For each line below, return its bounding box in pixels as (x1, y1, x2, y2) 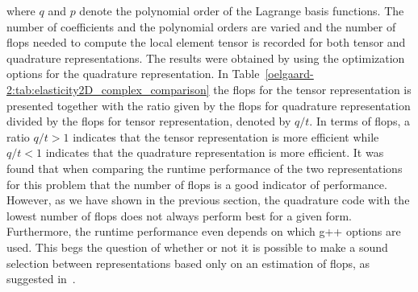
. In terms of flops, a (309, 113, 410, 130)
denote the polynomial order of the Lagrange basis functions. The (79, 2, 404, 19)
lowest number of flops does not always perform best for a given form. (6, 207, 352, 224)
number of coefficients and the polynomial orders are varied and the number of (6, 18, 396, 35)
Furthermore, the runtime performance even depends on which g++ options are (6, 223, 401, 240)
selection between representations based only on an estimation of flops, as (6, 254, 370, 271)
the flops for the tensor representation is (213, 80, 412, 97)
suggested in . (6, 270, 76, 287)
